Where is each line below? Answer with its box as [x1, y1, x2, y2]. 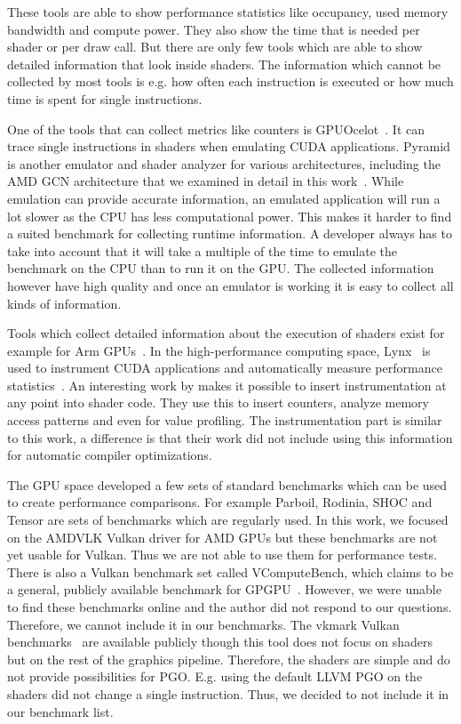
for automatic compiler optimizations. [7, 446, 212, 464]
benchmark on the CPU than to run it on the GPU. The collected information [7, 259, 434, 278]
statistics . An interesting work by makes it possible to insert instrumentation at [7, 375, 447, 394]
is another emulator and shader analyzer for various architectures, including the [7, 154, 441, 173]
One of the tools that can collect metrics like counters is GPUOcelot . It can [7, 119, 425, 138]
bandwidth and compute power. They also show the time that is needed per [7, 20, 420, 38]
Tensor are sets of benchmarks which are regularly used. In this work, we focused [7, 511, 449, 529]
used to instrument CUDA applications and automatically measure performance [7, 358, 442, 377]
